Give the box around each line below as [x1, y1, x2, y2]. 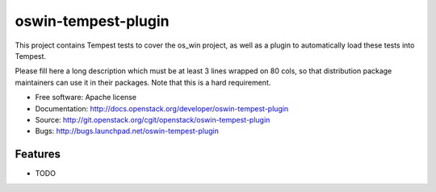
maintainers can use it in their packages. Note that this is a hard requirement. [15, 77, 271, 87]
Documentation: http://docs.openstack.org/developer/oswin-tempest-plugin [35, 103, 289, 113]
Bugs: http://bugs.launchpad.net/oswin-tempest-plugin [35, 126, 220, 136]
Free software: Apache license [35, 93, 137, 102]
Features [15, 148, 61, 161]
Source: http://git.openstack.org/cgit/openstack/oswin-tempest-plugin [35, 115, 270, 124]
